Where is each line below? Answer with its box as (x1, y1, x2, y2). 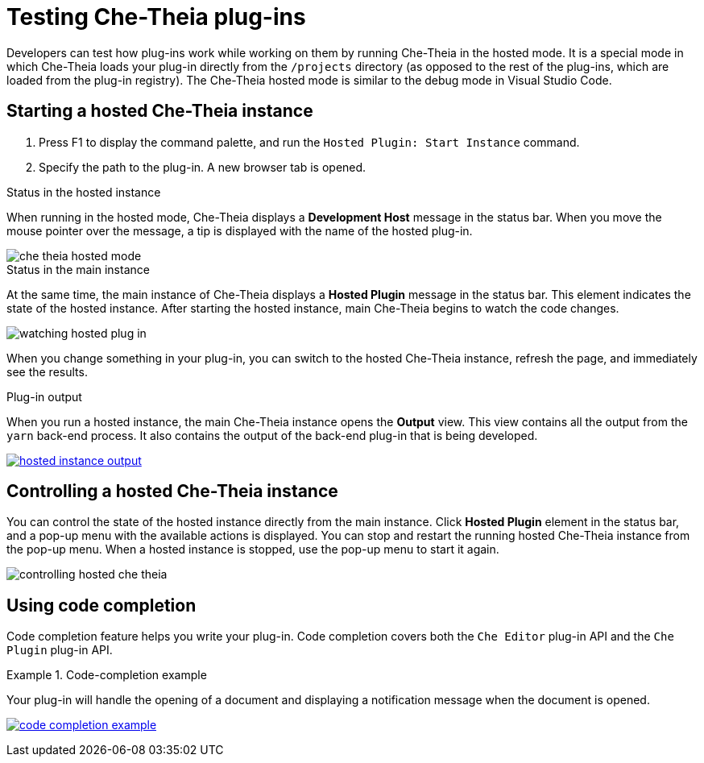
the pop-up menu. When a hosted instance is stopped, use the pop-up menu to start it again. (6, 542, 499, 557)
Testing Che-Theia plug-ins (6, 3, 306, 31)
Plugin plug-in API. (6, 643, 113, 657)
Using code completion (6, 595, 197, 616)
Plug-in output (6, 389, 82, 404)
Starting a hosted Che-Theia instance (6, 101, 313, 122)
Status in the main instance (6, 262, 150, 276)
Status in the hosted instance (6, 185, 161, 199)
